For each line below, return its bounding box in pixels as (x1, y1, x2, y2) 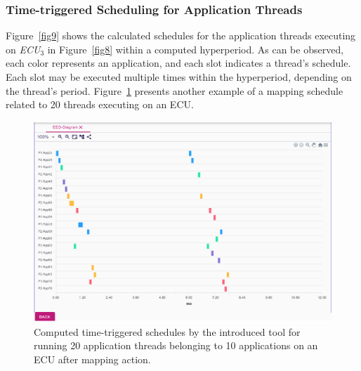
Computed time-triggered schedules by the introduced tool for (34, 324, 301, 339)
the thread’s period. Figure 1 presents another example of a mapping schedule (6, 83, 343, 98)
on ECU (6, 41, 41, 56)
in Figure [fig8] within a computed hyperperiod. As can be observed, (47, 41, 344, 56)
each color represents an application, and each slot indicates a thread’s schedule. (6, 56, 351, 70)
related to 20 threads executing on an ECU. (6, 97, 194, 112)
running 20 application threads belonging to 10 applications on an (34, 338, 318, 353)
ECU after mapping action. (34, 351, 151, 366)
